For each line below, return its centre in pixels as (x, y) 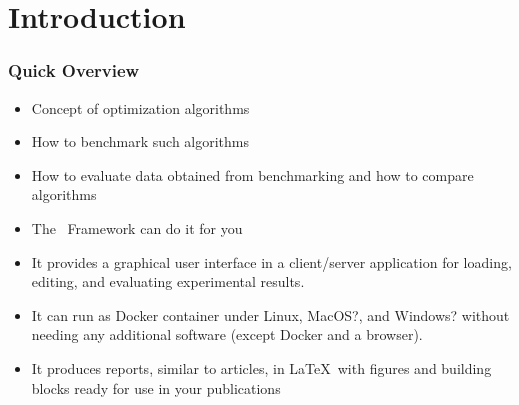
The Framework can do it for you (137, 227)
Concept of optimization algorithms (140, 107)
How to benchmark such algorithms (140, 141)
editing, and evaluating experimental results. (168, 281)
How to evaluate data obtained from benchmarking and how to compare (252, 174)
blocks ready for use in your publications (156, 387)
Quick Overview (74, 70)
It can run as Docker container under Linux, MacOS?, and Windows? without (270, 314)
